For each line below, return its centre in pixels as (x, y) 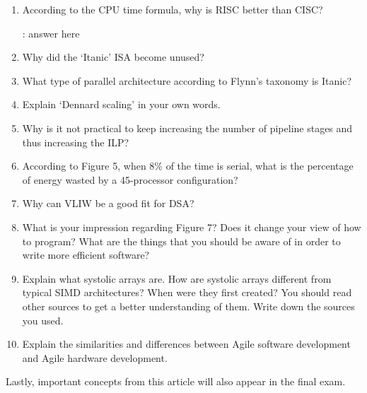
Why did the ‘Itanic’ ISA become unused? (113, 57)
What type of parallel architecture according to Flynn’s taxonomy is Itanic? (187, 80)
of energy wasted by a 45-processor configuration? (130, 179)
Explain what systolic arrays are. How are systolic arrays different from (177, 278)
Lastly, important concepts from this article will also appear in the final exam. (176, 381)
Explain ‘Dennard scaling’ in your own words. (121, 104)
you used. (43, 320)
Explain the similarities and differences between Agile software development (186, 344)
